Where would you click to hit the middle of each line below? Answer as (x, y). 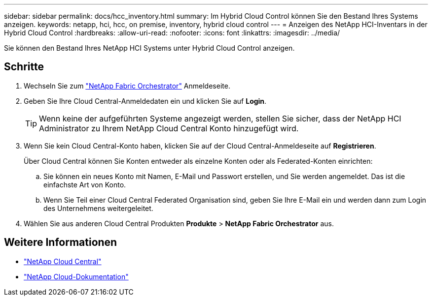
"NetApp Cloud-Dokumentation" (76, 276)
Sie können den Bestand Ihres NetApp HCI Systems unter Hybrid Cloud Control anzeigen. (149, 48)
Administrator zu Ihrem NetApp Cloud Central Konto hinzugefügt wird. (169, 128)
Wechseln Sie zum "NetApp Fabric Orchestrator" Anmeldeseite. (127, 86)
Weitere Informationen (61, 242)
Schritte (24, 67)
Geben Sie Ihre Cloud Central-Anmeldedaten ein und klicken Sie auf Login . (145, 101)
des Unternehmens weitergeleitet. (98, 208)
